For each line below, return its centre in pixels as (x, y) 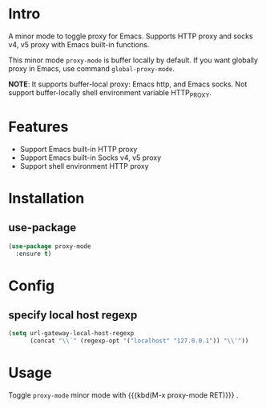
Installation (46, 198)
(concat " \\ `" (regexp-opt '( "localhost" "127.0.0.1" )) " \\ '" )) (139, 341)
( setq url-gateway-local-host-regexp (71, 334)
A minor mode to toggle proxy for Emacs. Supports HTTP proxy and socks (131, 36)
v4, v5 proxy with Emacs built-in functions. (79, 44)
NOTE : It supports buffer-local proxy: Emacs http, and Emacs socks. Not (128, 84)
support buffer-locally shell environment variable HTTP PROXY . (110, 93)
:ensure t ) (34, 254)
